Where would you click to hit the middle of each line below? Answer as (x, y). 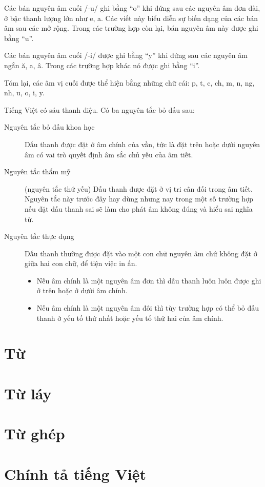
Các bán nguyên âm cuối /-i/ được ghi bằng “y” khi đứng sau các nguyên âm (126, 55)
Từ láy (28, 393)
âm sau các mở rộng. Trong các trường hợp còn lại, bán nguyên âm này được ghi (131, 28)
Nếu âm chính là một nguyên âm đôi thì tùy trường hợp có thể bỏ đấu (148, 308)
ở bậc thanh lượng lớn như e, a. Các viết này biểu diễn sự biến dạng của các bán (131, 18)
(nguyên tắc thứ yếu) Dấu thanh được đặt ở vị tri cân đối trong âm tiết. (139, 188)
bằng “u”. (19, 38)
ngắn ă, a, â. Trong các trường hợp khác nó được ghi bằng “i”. (102, 65)
